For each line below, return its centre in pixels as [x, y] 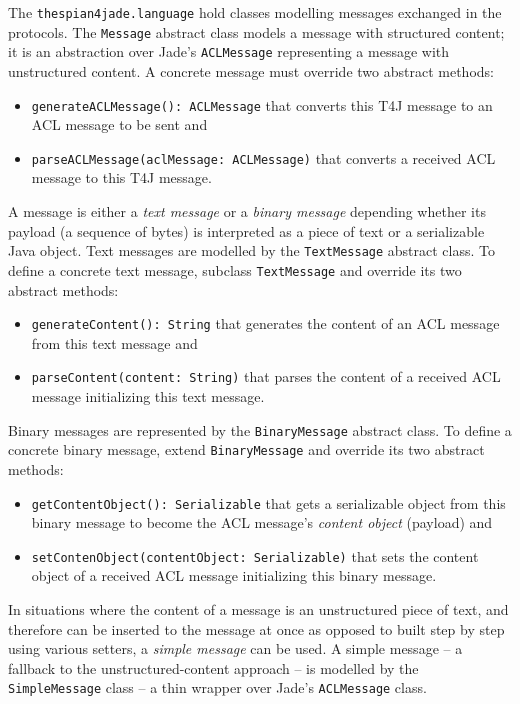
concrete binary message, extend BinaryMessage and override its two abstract [246, 449]
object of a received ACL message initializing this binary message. [234, 575]
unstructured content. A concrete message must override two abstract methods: [251, 70]
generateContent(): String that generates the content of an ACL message [265, 323]
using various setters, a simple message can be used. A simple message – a [235, 648]
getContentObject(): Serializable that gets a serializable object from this [268, 502]
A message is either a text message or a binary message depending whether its [247, 211]
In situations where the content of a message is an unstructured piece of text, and [258, 609]
